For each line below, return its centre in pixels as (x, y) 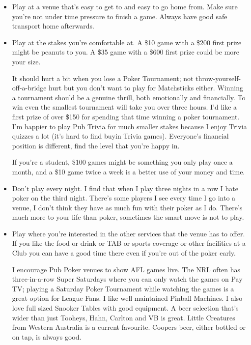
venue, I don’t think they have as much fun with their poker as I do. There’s (127, 207)
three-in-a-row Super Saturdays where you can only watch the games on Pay (127, 279)
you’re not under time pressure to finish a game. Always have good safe (120, 16)
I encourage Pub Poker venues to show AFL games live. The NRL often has (126, 269)
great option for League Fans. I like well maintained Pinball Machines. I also (127, 298)
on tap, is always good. (47, 336)
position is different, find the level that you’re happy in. (96, 145)
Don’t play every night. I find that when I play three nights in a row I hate (125, 188)
